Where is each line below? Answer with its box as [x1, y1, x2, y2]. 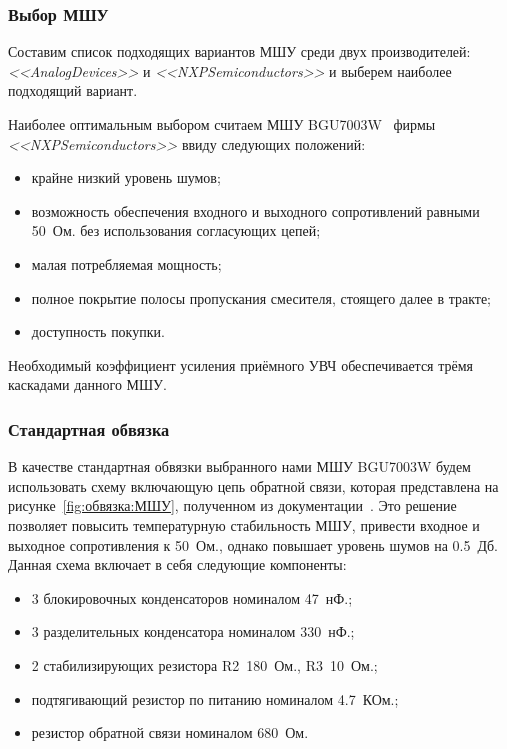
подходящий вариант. [8, 80, 138, 101]
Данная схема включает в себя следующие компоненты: [8, 554, 347, 575]
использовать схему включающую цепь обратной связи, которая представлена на [8, 475, 499, 496]
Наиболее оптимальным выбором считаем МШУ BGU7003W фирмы [8, 114, 436, 134]
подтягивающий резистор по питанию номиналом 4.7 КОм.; [31, 688, 399, 709]
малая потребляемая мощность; [31, 253, 222, 274]
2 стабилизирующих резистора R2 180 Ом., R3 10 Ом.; [31, 654, 378, 675]
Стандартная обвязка [8, 416, 170, 441]
